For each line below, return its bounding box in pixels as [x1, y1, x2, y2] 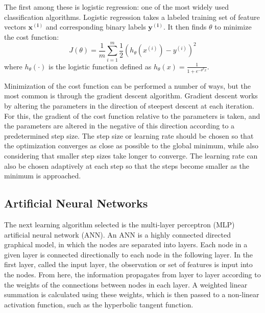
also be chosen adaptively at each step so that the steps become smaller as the [4, 160, 250, 171]
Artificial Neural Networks [4, 195, 148, 211]
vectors [4, 21, 26, 32]
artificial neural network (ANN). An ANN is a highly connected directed [4, 229, 231, 240]
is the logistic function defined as [48, 61, 152, 71]
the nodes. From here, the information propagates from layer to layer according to [4, 269, 261, 279]
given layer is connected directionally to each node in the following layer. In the [4, 249, 253, 259]
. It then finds [163, 21, 207, 32]
